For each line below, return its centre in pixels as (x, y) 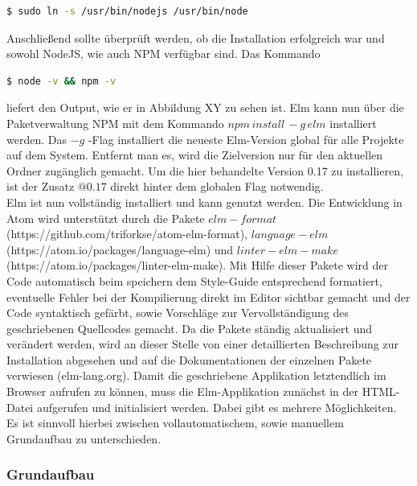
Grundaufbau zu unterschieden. (84, 438)
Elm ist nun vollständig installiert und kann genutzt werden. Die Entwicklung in (204, 202)
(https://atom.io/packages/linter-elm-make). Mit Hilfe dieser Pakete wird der (198, 265)
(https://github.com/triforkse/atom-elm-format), (127, 234)
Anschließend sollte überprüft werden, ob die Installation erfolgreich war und (196, 37)
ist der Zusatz (41, 186)
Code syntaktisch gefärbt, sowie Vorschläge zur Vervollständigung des (178, 313)
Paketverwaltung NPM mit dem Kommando (115, 123)
